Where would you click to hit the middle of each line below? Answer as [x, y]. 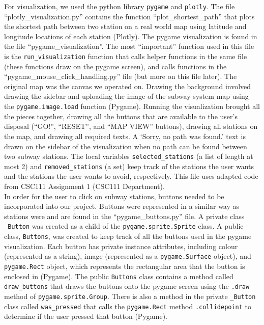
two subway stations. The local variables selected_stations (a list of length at [129, 156]
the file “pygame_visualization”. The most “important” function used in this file [129, 46]
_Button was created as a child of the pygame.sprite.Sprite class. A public [124, 226]
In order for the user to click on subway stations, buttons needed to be [114, 196]
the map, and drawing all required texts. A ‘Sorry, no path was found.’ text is [125, 136]
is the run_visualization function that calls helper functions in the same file [126, 56]
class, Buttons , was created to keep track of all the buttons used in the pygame [128, 236]
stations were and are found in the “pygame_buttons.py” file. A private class [124, 216]
